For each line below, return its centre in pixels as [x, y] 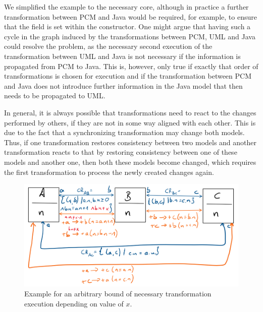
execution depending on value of [74, 303]
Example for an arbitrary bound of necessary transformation [118, 293]
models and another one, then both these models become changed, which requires [130, 162]
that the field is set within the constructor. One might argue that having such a [127, 26]
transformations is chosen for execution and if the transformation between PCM [128, 76]
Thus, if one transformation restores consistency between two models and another [130, 142]
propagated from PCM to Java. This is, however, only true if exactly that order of [131, 66]
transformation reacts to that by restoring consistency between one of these [121, 152]
